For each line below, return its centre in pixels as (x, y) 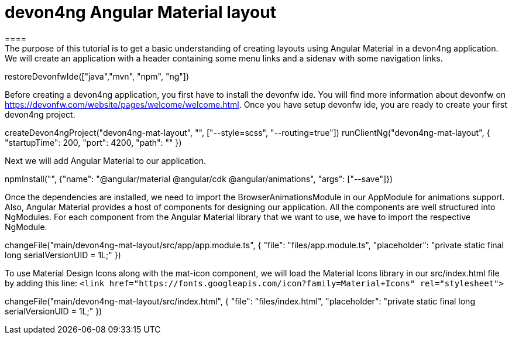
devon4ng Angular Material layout (140, 12)
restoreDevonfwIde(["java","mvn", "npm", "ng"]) (97, 76)
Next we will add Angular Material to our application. (106, 160)
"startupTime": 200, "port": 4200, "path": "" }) (93, 142)
